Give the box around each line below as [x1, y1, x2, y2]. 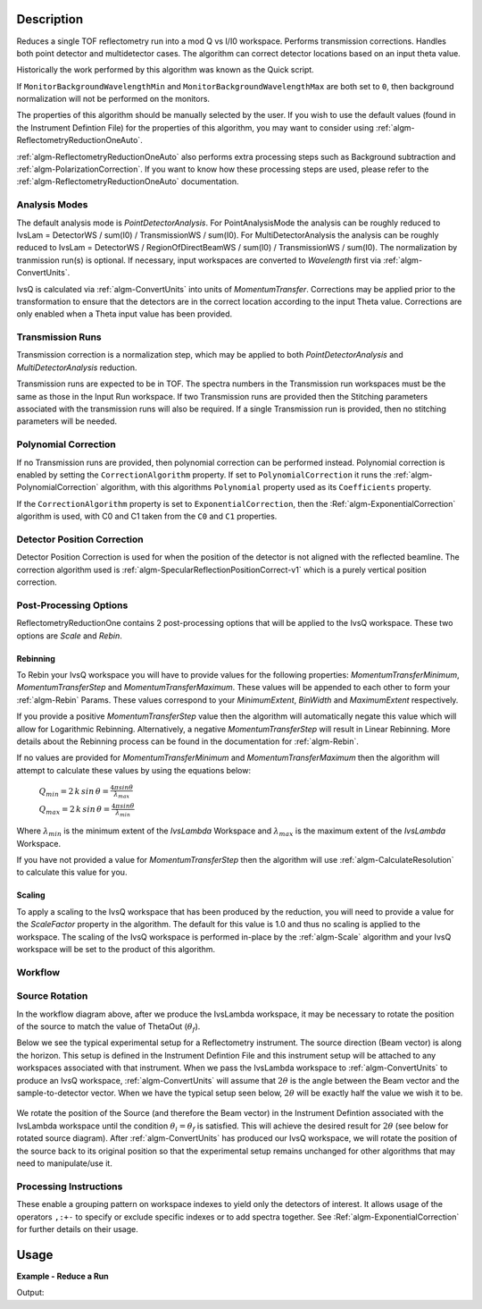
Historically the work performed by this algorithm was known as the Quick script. [16, 64, 314, 75]
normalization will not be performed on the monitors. [16, 94, 210, 105]
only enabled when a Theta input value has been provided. [16, 308, 233, 319]
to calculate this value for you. [16, 867, 128, 878]
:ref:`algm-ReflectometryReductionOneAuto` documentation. [16, 176, 239, 187]
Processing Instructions [16, 1180, 123, 1193]
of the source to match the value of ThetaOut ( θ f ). [16, 1021, 201, 1034]
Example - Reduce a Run [16, 1271, 109, 1281]
